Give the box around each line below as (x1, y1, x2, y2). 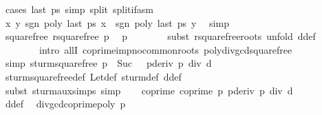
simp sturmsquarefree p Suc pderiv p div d (5, 56, 212, 70)
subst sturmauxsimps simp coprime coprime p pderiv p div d (5, 83, 293, 97)
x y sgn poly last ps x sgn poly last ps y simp (5, 15, 229, 30)
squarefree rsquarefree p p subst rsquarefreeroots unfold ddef (5, 29, 316, 43)
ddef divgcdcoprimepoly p (5, 96, 126, 111)
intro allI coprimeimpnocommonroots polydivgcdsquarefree (39, 42, 292, 56)
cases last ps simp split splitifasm (5, 2, 153, 16)
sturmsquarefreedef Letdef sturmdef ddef (5, 69, 182, 83)
